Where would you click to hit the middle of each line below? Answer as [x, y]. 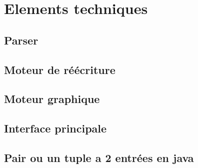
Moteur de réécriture [60, 69]
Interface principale [55, 128]
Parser [21, 40]
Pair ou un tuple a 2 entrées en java [99, 157]
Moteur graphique [52, 99]
